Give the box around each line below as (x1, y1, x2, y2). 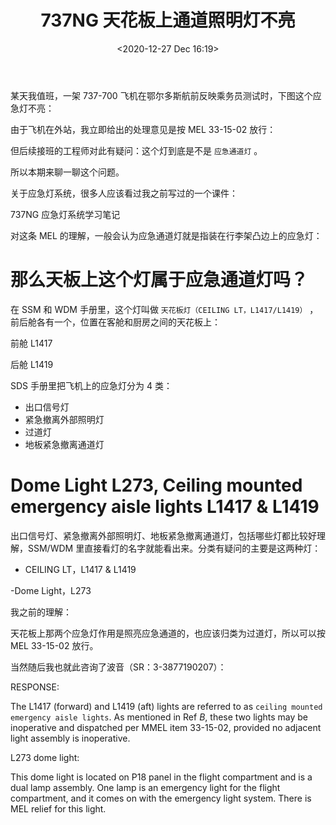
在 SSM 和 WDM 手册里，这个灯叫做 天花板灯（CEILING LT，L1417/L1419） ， (10, 303, 319, 315)
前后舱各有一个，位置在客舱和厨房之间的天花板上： (10, 316, 221, 328)
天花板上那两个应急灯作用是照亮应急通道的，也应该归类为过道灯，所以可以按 (10, 627, 326, 639)
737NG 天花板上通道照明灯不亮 (40, 9, 296, 32)
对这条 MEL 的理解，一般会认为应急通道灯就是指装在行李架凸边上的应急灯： (10, 229, 323, 241)
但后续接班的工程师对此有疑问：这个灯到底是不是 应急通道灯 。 (10, 144, 263, 156)
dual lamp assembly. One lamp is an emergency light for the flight (10, 781, 281, 793)
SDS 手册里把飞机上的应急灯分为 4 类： (10, 379, 173, 391)
